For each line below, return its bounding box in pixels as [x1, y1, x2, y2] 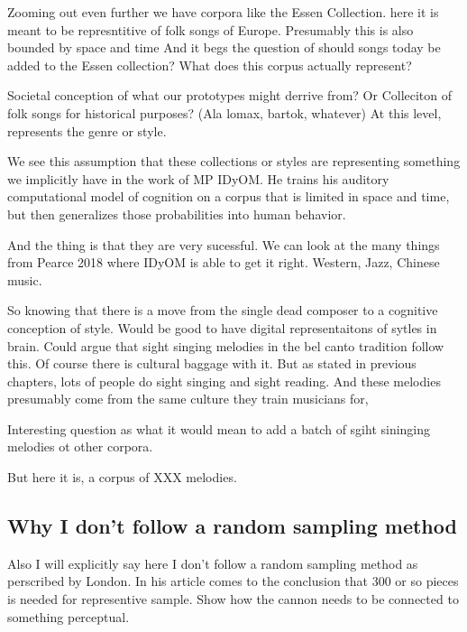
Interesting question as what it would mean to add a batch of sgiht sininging [7, 419, 431, 438]
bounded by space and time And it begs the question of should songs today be [7, 38, 441, 57]
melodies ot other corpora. [7, 437, 153, 456]
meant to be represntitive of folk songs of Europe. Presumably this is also [7, 20, 414, 39]
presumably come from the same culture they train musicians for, [7, 389, 369, 408]
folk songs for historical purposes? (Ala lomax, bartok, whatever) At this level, [7, 103, 442, 122]
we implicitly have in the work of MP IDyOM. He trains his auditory [7, 169, 389, 188]
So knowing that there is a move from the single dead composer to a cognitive [7, 301, 438, 320]
